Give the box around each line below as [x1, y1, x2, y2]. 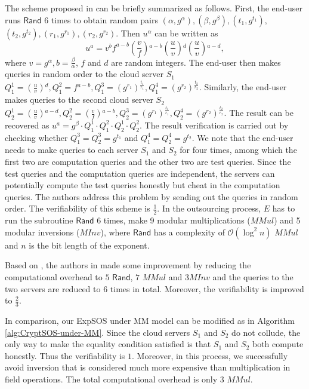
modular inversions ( [5, 225, 80, 238]
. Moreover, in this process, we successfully [132, 349, 288, 362]
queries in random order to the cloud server [5, 68, 163, 80]
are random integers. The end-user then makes [111, 56, 281, 68]
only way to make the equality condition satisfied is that [5, 338, 211, 350]
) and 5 [274, 214, 301, 226]
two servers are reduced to [5, 282, 101, 295]
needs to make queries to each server [5, 143, 138, 156]
